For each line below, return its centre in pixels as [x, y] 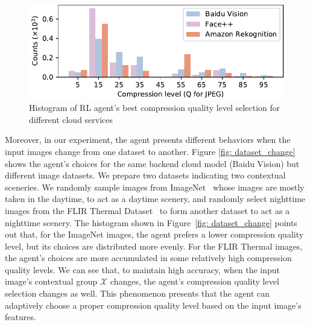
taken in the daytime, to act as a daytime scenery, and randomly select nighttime [155, 199]
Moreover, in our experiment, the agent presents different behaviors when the [148, 140]
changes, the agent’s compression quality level [195, 281]
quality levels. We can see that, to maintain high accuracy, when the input [142, 269]
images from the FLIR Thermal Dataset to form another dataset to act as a [147, 210]
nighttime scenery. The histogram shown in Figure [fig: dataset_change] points [151, 222]
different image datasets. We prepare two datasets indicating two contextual [145, 175]
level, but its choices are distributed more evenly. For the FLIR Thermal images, [154, 246]
